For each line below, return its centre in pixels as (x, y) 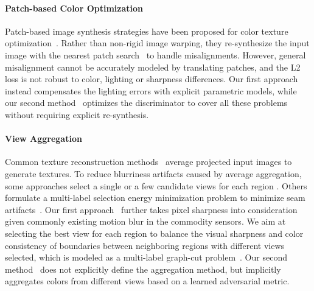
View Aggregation (44, 138)
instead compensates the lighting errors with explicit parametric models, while (151, 90)
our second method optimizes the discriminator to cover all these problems (146, 103)
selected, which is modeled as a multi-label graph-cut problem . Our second (146, 257)
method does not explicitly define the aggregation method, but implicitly (143, 269)
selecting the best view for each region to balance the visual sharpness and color (154, 233)
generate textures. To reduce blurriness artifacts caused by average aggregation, (153, 173)
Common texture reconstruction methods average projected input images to (148, 162)
